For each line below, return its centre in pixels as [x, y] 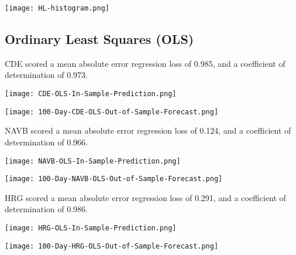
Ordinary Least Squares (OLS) [99, 39]
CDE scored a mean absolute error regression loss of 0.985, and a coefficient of [145, 63]
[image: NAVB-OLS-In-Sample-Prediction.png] [93, 161]
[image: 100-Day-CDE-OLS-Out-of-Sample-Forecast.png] [112, 112]
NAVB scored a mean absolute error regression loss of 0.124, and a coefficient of [148, 130]
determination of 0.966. [47, 142]
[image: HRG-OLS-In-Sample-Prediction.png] [91, 228]
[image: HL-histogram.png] [57, 8]
